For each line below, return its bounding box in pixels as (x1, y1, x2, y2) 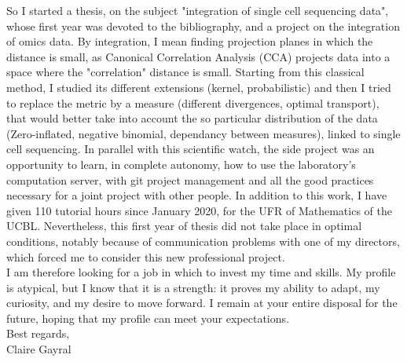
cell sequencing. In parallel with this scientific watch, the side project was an (6, 141, 375, 157)
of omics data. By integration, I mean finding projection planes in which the (6, 33, 373, 49)
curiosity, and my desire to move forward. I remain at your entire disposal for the (6, 294, 398, 311)
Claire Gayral (6, 341, 71, 357)
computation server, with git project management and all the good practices (6, 171, 374, 188)
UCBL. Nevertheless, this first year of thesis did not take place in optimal (6, 218, 362, 234)
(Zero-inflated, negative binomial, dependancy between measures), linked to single (6, 125, 401, 141)
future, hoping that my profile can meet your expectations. (6, 309, 289, 326)
